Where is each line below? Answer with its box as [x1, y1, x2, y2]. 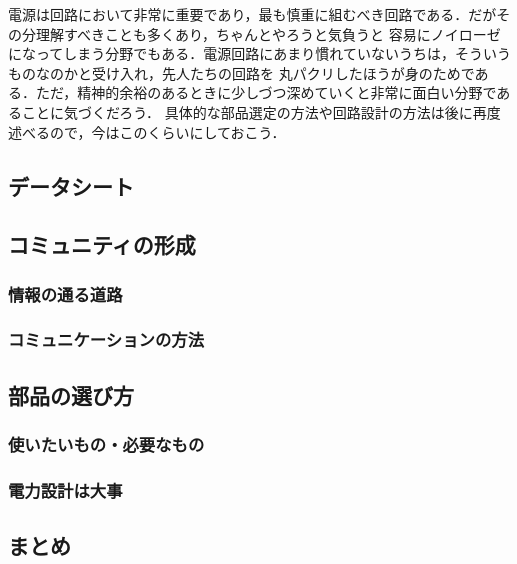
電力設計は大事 [8, 477, 123, 502]
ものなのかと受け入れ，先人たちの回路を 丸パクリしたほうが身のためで [8, 62, 475, 83]
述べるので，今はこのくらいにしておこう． [8, 121, 286, 142]
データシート [8, 170, 134, 201]
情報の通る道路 [8, 281, 123, 306]
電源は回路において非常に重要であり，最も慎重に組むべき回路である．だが [8, 4, 497, 24]
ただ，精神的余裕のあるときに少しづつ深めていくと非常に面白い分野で [35, 82, 497, 103]
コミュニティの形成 [8, 229, 196, 260]
